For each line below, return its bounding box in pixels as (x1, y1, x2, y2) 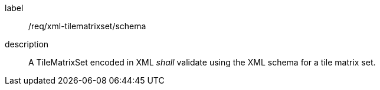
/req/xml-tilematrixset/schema (28, 21, 146, 31)
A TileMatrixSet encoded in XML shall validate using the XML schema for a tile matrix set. (28, 57, 376, 67)
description (5, 39, 49, 49)
